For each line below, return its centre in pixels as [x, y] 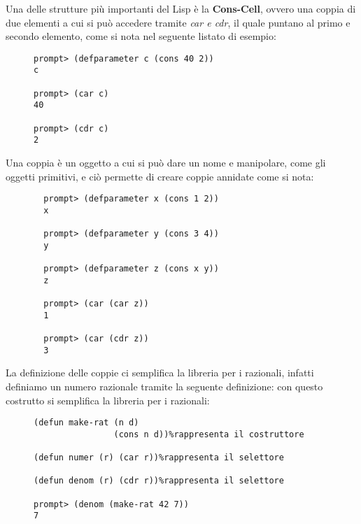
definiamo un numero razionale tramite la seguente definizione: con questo [164, 386]
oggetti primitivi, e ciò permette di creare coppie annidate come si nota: [160, 176]
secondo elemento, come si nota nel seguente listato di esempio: [141, 36]
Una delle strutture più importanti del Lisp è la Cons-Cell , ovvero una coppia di [181, 8]
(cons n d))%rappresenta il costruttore [209, 434]
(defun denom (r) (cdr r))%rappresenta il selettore [159, 481]
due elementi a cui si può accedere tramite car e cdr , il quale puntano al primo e [178, 22]
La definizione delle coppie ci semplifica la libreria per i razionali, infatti [160, 373]
